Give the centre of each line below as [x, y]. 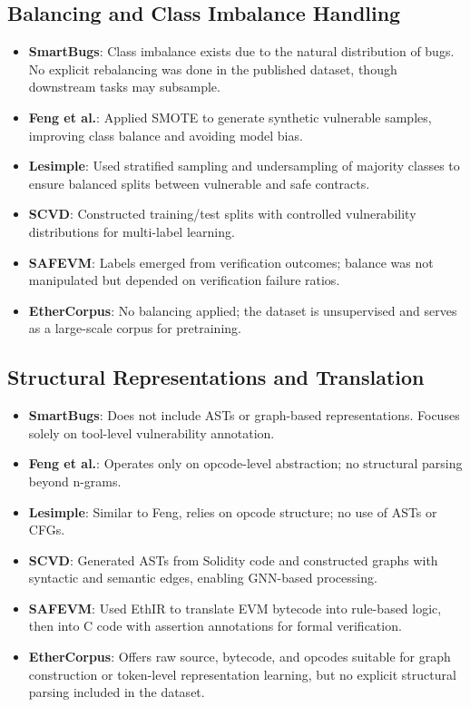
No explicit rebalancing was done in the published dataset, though [213, 69]
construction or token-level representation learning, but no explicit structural [242, 674]
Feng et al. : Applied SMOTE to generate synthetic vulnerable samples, [230, 117]
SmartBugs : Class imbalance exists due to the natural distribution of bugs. [241, 51]
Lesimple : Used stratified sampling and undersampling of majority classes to [244, 166]
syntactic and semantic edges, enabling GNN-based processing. [203, 578]
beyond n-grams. [75, 481]
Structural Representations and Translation [216, 377]
